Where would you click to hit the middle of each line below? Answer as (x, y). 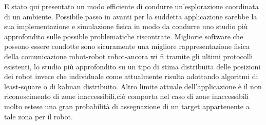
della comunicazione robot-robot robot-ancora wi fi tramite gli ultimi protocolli (129, 56)
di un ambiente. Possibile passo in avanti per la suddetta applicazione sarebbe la (131, 16)
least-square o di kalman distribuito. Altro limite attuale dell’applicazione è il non (133, 86)
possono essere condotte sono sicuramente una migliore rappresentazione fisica (127, 46)
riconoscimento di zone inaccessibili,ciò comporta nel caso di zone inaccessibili (127, 96)
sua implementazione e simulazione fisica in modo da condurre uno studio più (126, 26)
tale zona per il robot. (39, 116)
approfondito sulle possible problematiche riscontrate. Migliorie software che (124, 36)
